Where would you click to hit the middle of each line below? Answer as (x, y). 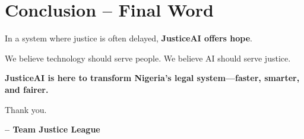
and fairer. (27, 89)
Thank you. (26, 109)
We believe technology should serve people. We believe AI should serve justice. (148, 58)
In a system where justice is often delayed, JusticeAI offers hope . (129, 38)
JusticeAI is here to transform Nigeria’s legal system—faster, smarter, (152, 78)
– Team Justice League (53, 129)
